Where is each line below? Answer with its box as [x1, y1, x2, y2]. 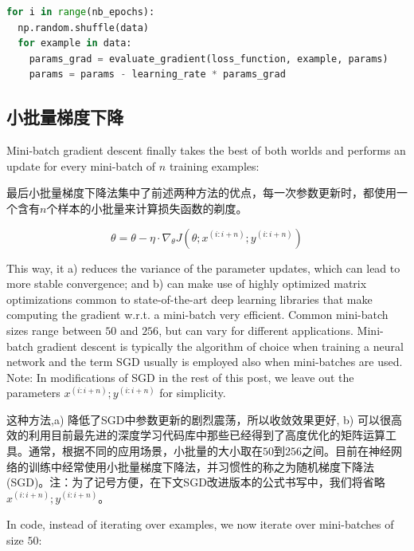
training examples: [169, 157, 260, 174]
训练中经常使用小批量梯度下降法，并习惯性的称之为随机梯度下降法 [28, 458, 374, 474]
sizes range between [6, 321, 102, 338]
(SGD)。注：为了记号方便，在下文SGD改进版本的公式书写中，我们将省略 [6, 474, 385, 490]
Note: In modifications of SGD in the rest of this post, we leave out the [6, 368, 354, 385]
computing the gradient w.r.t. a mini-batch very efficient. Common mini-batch [6, 306, 389, 323]
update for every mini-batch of [6, 157, 156, 174]
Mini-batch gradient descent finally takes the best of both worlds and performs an [6, 142, 406, 159]
